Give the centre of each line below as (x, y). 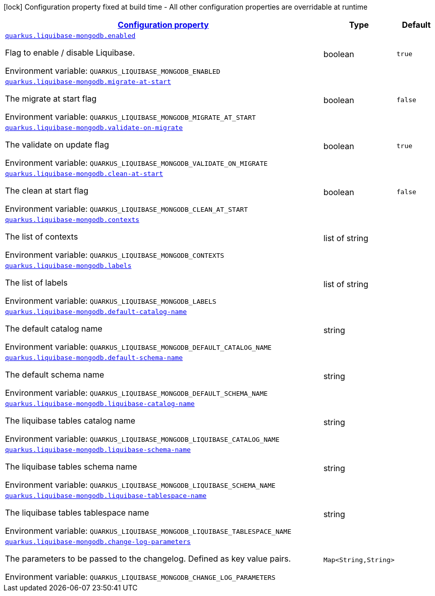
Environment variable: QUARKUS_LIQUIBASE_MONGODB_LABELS (111, 301)
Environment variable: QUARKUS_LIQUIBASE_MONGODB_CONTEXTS (115, 255)
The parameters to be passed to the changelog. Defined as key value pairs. (148, 559)
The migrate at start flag (51, 99)
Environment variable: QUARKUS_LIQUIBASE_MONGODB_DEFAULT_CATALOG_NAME (139, 347)
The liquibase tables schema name (71, 467)
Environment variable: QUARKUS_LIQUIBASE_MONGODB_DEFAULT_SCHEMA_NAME (137, 393)
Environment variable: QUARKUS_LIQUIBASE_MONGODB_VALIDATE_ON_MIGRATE (137, 163)
